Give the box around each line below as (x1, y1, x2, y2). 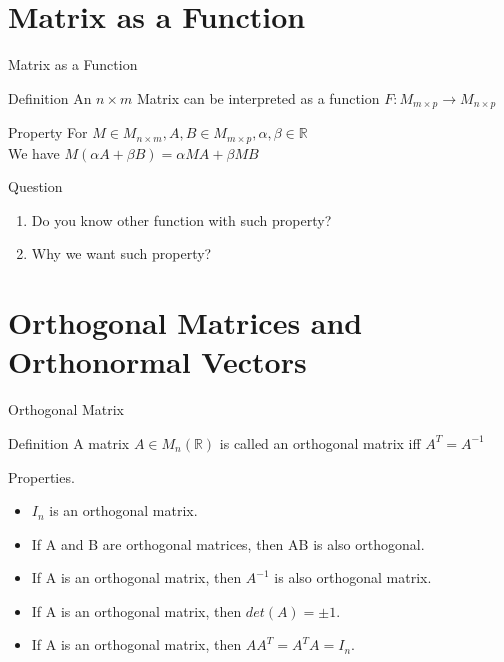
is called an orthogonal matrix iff (219, 432, 421, 453)
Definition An (8, 87, 92, 108)
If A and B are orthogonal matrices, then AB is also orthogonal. (31, 533, 425, 554)
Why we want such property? (31, 243, 212, 264)
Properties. (8, 466, 75, 487)
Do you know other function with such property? (31, 209, 332, 230)
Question (8, 176, 63, 197)
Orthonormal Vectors (8, 341, 307, 382)
